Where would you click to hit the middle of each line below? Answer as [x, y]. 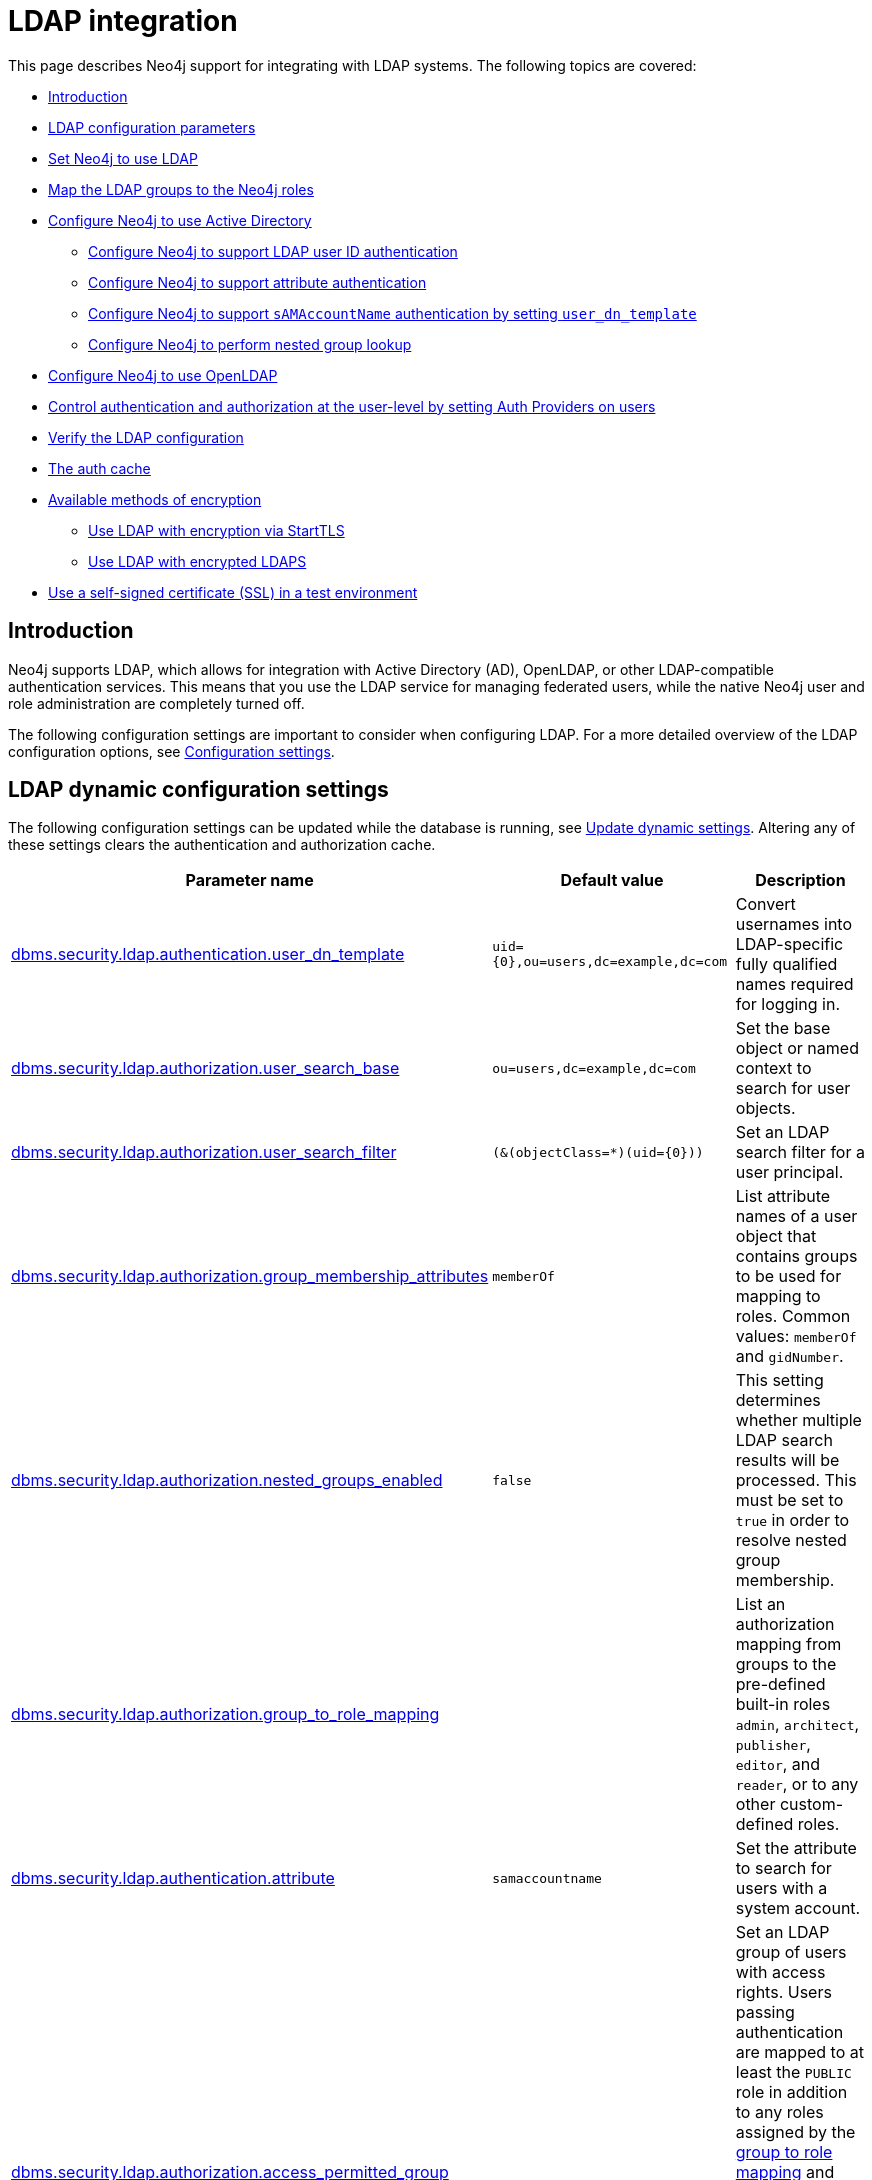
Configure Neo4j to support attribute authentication [257, 282]
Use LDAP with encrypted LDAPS [197, 561]
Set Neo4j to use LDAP [123, 158]
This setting [779, 1380]
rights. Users [783, 1992]
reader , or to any [797, 1784]
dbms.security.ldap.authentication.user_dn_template [208, 954]
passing [765, 2012]
